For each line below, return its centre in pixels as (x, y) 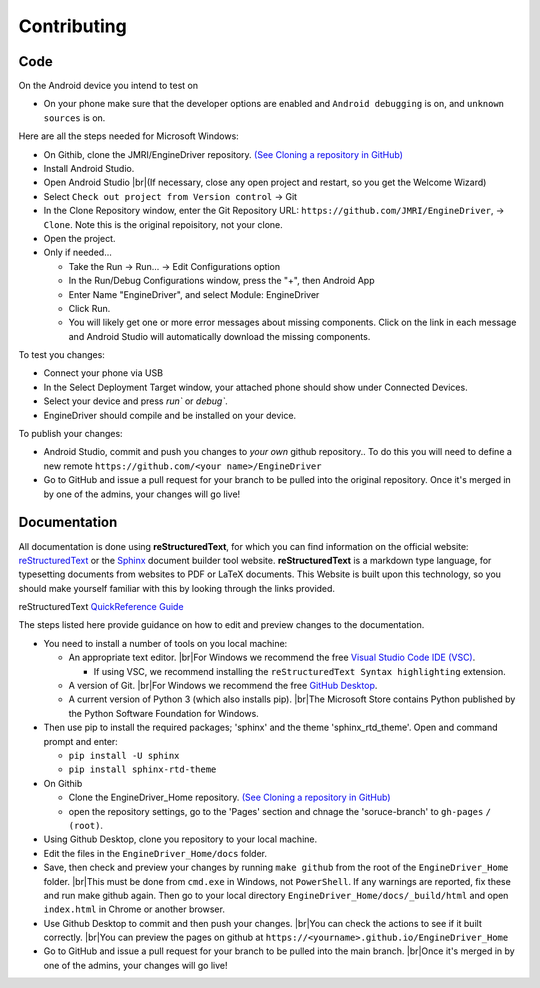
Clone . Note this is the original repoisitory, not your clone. (163, 224)
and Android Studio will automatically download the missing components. (219, 336)
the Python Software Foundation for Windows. (163, 713)
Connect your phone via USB (103, 373)
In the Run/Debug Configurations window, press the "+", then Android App (221, 281)
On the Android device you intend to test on (108, 86)
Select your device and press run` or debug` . (136, 401)
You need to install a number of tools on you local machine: (165, 643)
